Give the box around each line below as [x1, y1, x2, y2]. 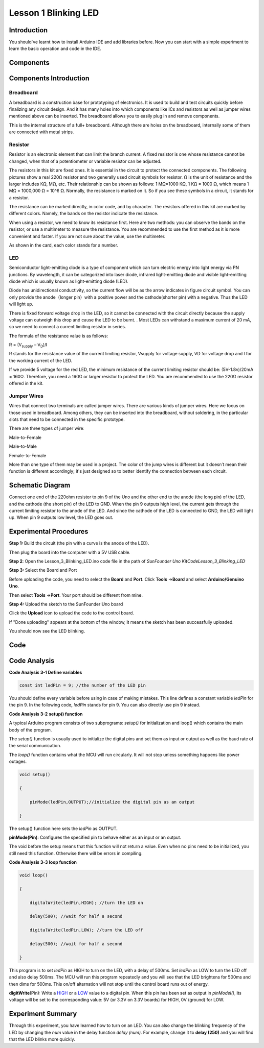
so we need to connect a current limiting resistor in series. [9, 324, 127, 330]
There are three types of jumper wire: [9, 425, 85, 431]
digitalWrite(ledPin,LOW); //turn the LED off [29, 927, 144, 933]
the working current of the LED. [9, 358, 72, 364]
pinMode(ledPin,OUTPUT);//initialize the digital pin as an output [29, 799, 195, 804]
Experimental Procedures [9, 527, 88, 536]
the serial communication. [9, 743, 62, 749]
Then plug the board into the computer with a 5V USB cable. [9, 549, 131, 555]
